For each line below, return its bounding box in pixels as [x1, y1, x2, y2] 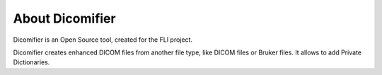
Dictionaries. [13, 58, 50, 67]
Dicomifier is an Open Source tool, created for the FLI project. [13, 35, 192, 44]
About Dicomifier [13, 11, 116, 26]
